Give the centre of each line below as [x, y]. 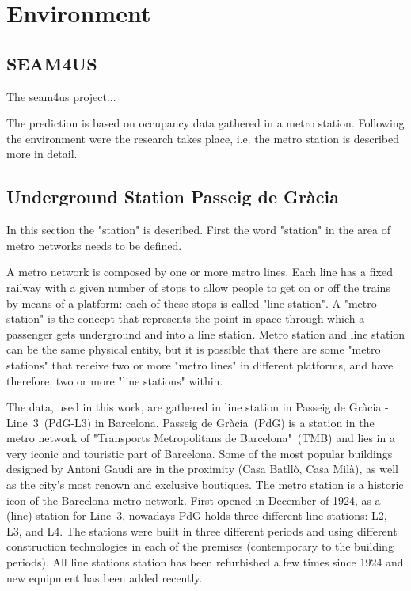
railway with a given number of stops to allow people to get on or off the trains [198, 287]
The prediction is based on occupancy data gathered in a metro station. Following [205, 123]
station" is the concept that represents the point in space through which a [186, 318]
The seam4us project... [61, 96]
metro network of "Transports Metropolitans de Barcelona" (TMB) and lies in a [201, 438]
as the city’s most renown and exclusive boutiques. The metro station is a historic [205, 485]
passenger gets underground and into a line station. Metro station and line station [206, 333]
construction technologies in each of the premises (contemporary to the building [200, 546]
